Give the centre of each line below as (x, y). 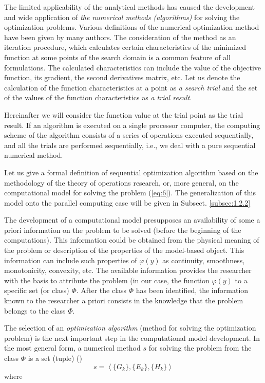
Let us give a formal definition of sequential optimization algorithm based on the (131, 172)
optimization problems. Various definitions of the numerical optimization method (132, 27)
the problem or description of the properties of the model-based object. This (124, 250)
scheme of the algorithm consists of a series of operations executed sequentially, (129, 135)
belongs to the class (35, 310)
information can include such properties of (71, 260)
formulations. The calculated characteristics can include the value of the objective (133, 67)
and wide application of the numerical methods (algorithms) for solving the (122, 17)
